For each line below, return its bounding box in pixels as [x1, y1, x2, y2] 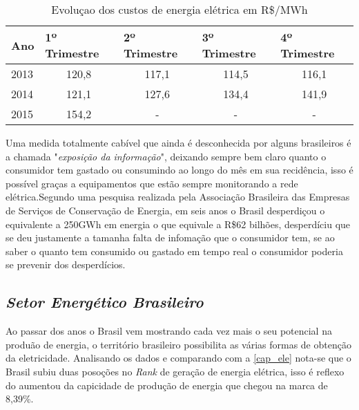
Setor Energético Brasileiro [6, 291, 204, 313]
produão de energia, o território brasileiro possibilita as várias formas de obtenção [6, 337, 351, 351]
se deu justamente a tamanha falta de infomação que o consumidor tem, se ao [6, 230, 335, 245]
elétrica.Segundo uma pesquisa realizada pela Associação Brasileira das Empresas [6, 189, 350, 204]
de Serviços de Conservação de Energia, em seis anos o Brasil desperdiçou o [6, 203, 325, 217]
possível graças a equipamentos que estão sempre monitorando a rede [6, 176, 298, 190]
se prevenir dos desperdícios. [6, 257, 126, 272]
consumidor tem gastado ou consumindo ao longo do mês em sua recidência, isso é [6, 162, 353, 177]
